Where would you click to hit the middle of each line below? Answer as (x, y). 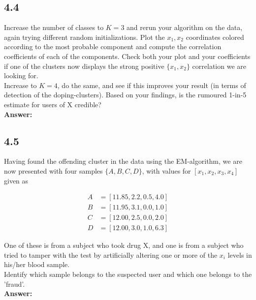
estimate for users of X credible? (53, 104)
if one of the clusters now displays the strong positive (84, 66)
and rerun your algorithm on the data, (185, 27)
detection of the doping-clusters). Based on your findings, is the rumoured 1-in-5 (125, 95)
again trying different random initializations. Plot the (84, 37)
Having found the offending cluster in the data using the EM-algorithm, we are (123, 161)
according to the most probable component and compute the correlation (113, 46)
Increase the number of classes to (54, 27)
